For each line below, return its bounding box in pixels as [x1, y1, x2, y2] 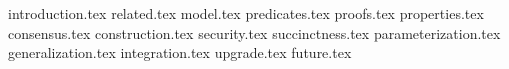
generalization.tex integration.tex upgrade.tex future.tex [8, 42, 352, 63]
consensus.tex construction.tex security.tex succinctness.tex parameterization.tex [8, 22, 501, 43]
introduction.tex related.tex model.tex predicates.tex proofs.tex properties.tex [8, 3, 484, 23]
